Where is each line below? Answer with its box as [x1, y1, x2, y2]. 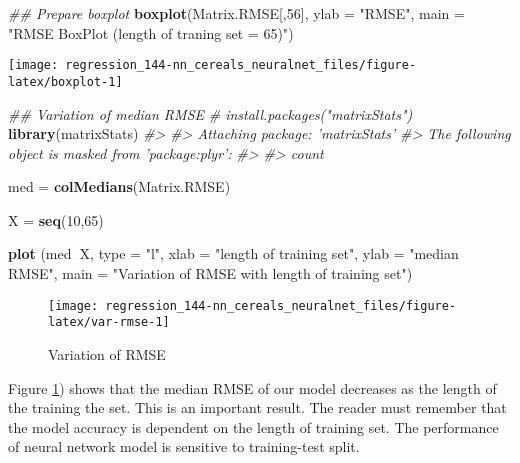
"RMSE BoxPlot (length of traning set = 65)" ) [8, 22, 294, 43]
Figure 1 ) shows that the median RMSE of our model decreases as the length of [8, 377, 497, 398]
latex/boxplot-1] [8, 74, 123, 89]
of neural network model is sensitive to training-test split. [8, 436, 360, 457]
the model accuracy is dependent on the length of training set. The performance [8, 416, 499, 437]
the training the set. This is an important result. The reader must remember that [8, 397, 507, 418]
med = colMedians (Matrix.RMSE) [8, 176, 231, 197]
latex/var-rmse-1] [48, 315, 170, 330]
